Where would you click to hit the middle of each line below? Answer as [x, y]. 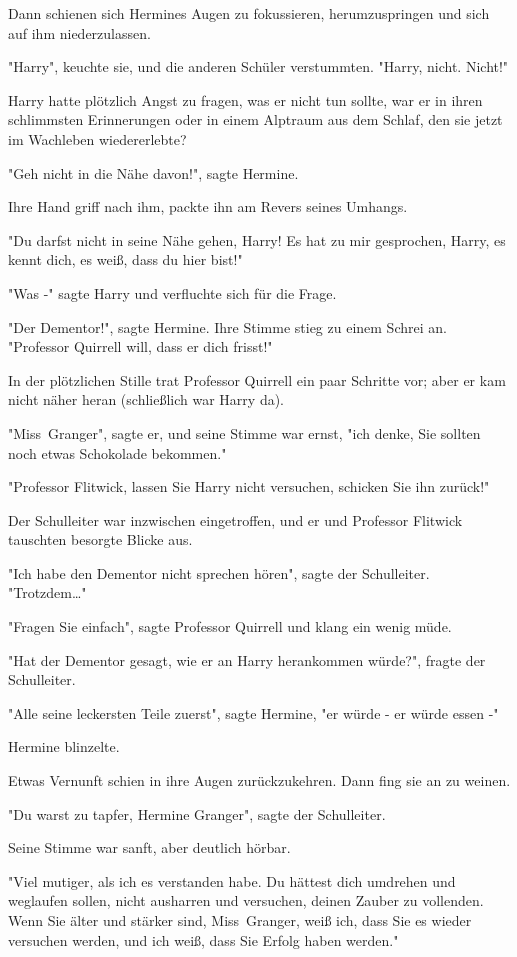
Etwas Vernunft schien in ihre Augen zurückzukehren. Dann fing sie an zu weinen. [259, 780]
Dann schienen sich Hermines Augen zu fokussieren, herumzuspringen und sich [249, 13]
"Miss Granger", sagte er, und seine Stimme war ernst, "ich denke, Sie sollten [244, 432]
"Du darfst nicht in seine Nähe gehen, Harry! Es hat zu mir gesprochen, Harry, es [257, 239]
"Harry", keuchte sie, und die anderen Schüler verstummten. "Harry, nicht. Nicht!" [258, 66]
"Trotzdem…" [47, 592]
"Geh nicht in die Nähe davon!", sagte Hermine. [153, 172]
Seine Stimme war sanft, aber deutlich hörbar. [149, 847]
